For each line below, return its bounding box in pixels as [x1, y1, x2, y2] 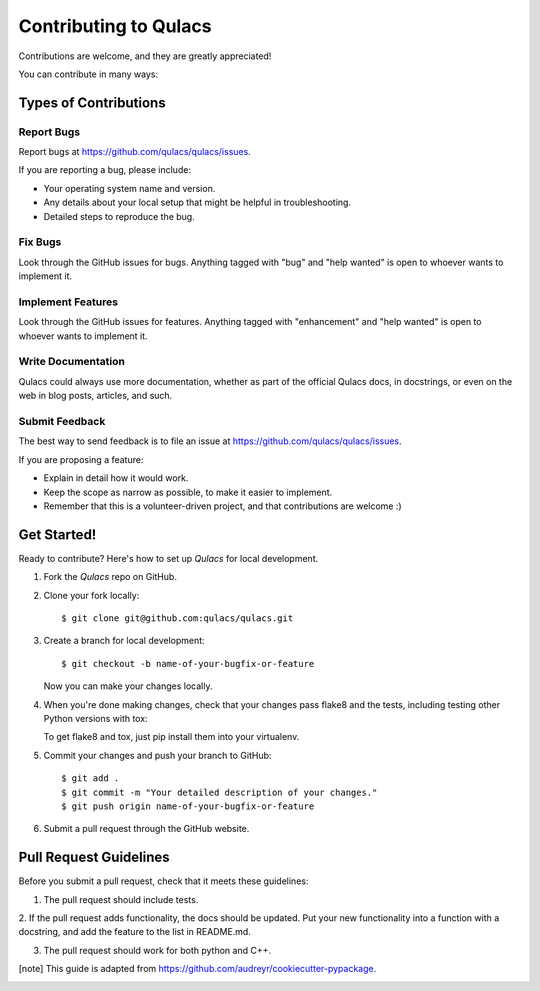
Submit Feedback [18, 415, 106, 429]
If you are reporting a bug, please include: [18, 164, 192, 176]
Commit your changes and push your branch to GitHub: [43, 749, 272, 761]
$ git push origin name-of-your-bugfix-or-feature [61, 800, 315, 812]
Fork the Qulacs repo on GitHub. [43, 571, 177, 583]
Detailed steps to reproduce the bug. [43, 210, 195, 222]
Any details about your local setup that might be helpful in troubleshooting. [43, 196, 352, 209]
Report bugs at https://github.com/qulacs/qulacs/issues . [18, 146, 252, 158]
